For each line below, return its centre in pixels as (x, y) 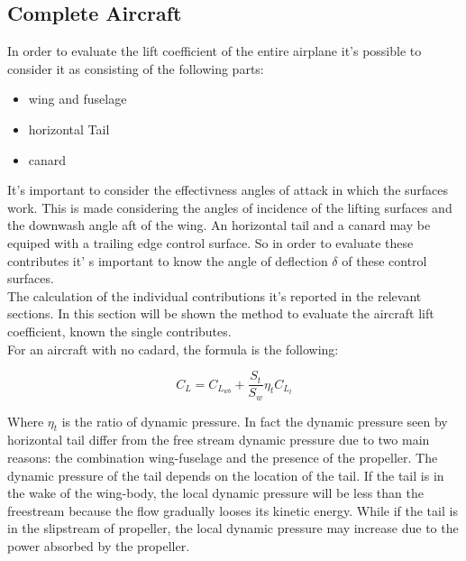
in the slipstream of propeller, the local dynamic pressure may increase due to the (233, 528)
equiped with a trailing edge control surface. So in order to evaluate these (210, 242)
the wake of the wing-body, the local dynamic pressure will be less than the (215, 493)
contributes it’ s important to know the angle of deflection (168, 260)
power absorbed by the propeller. (99, 545)
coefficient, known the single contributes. (119, 331)
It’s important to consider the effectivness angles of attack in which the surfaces (228, 190)
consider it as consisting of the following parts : (136, 68)
